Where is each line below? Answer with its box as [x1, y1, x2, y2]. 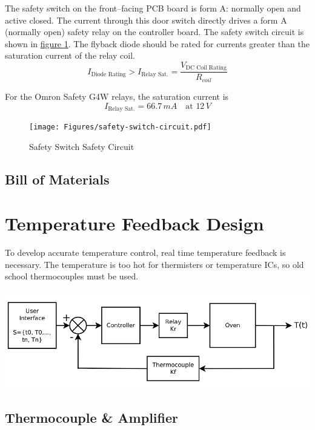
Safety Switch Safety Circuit [29, 140, 134, 152]
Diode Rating [91, 71, 126, 78]
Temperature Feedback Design [5, 211, 264, 236]
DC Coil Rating [185, 65, 227, 71]
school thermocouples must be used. [5, 270, 139, 282]
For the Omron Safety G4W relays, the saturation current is [5, 90, 229, 102]
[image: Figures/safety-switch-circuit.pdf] [29, 122, 211, 131]
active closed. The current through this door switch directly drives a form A [5, 13, 287, 26]
